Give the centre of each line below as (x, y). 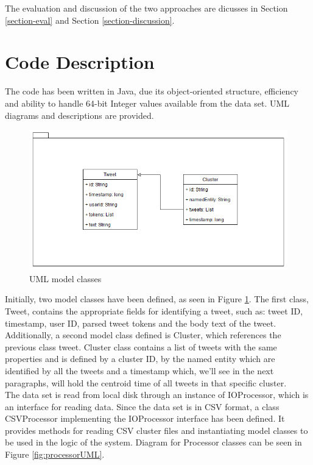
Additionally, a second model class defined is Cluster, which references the (143, 335)
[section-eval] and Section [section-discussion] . (90, 20)
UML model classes (65, 278)
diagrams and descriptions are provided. (79, 115)
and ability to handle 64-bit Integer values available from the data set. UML (147, 103)
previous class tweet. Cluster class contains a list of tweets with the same (141, 346)
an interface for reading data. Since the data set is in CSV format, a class (142, 406)
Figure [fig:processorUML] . (55, 454)
